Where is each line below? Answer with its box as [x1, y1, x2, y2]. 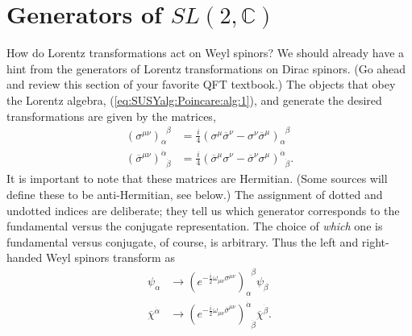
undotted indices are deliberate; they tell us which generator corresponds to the [6, 201, 400, 218]
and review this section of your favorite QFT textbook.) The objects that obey [6, 76, 396, 93]
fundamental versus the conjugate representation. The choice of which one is [6, 218, 383, 234]
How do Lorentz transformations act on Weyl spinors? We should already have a [6, 44, 405, 61]
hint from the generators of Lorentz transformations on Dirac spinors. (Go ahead [6, 60, 406, 77]
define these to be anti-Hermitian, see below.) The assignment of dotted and [6, 185, 383, 202]
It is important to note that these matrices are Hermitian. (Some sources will [6, 170, 388, 187]
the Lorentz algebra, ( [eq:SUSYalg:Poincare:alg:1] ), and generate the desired [6, 91, 382, 108]
